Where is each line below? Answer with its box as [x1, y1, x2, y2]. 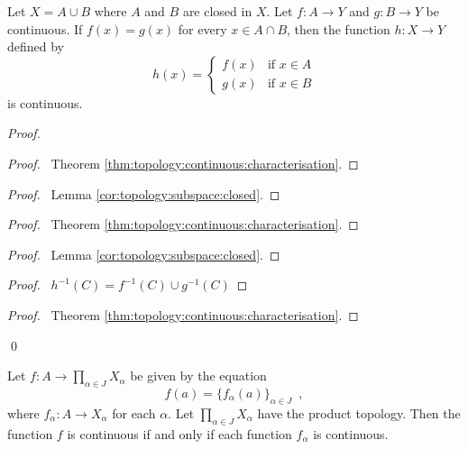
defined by [7, 37, 65, 56]
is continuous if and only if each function [67, 424, 292, 443]
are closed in [182, 2, 252, 20]
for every [178, 19, 227, 38]
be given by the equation [130, 366, 267, 385]
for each [112, 403, 156, 422]
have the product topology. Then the [257, 403, 461, 422]
